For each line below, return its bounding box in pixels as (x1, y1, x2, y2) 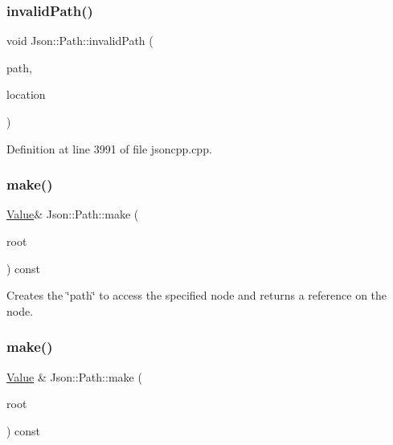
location (6, 86, 46, 103)
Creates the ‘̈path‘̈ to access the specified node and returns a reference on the (6, 287, 387, 304)
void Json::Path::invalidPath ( (6, 32, 154, 49)
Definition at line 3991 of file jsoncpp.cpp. (6, 140, 212, 157)
